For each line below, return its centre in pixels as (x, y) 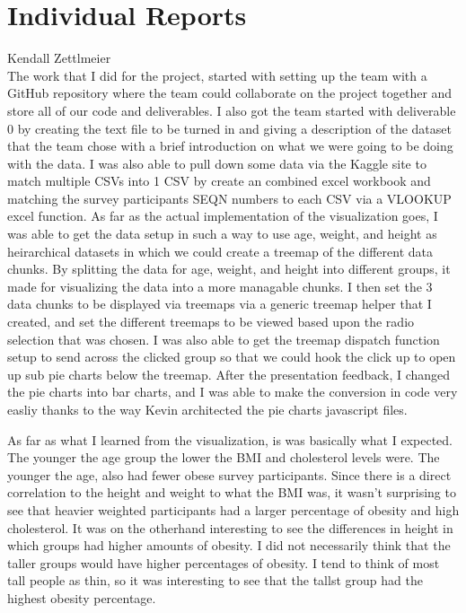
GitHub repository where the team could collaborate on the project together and (230, 93)
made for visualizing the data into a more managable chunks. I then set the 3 (220, 286)
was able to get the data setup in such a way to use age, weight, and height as (222, 234)
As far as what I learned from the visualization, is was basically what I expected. (230, 439)
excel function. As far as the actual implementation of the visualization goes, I (223, 216)
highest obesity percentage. (82, 597)
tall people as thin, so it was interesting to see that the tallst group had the (215, 580)
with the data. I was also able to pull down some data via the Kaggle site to (217, 163)
